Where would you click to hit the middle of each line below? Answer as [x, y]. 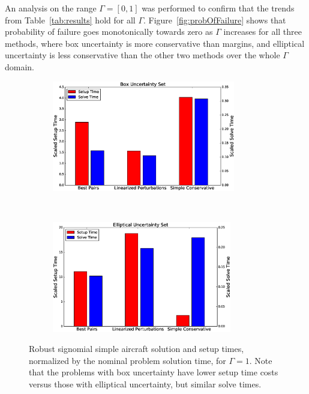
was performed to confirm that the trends [218, 8]
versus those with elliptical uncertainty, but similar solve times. [145, 383]
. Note [261, 360]
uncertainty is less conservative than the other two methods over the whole [142, 55]
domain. [20, 66]
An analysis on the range [51, 8]
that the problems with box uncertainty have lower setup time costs [154, 372]
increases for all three [263, 32]
